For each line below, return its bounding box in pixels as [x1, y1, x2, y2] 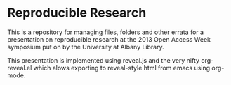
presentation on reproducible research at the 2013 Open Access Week [7, 35, 211, 43]
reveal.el [7, 63, 32, 72]
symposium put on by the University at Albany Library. [7, 42, 164, 51]
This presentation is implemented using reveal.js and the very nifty [7, 56, 200, 64]
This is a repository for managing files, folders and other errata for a [7, 28, 204, 36]
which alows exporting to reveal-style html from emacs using [33, 63, 211, 72]
